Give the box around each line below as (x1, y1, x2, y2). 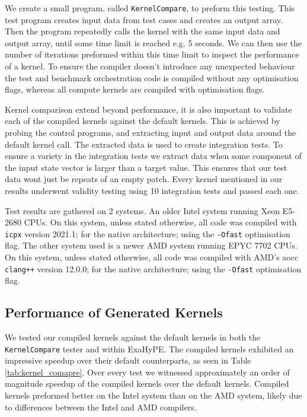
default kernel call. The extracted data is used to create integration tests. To (5, 138, 283, 150)
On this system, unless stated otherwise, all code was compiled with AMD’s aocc (5, 251, 299, 263)
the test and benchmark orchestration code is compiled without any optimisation (5, 71, 299, 84)
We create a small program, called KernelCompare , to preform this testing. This (5, 2, 295, 14)
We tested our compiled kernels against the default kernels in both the (5, 331, 261, 343)
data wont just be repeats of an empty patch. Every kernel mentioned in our (5, 173, 283, 185)
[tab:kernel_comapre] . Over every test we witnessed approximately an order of (5, 365, 290, 378)
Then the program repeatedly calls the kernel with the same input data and (5, 25, 280, 37)
